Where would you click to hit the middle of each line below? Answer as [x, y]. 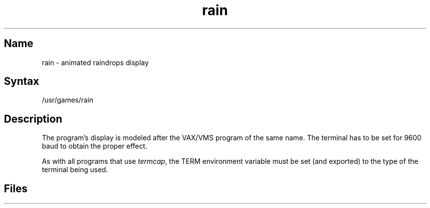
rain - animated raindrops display [95, 62]
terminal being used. [75, 170]
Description [33, 119]
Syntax [22, 81]
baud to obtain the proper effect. [94, 146]
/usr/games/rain [68, 100]
